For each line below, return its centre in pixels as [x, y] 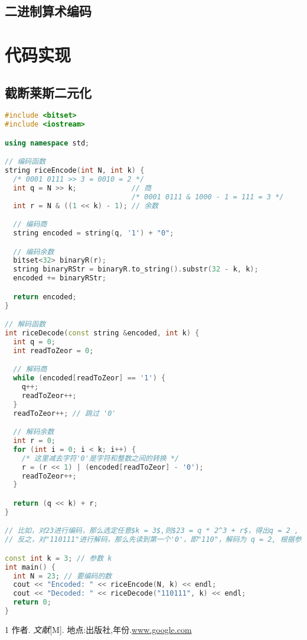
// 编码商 [30, 224]
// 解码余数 [34, 432]
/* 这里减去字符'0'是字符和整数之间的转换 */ [100, 458]
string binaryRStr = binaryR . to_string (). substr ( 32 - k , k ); [136, 269]
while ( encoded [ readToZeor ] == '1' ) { [89, 378]
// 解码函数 [25, 324]
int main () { [30, 567]
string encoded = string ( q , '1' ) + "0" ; [94, 233]
